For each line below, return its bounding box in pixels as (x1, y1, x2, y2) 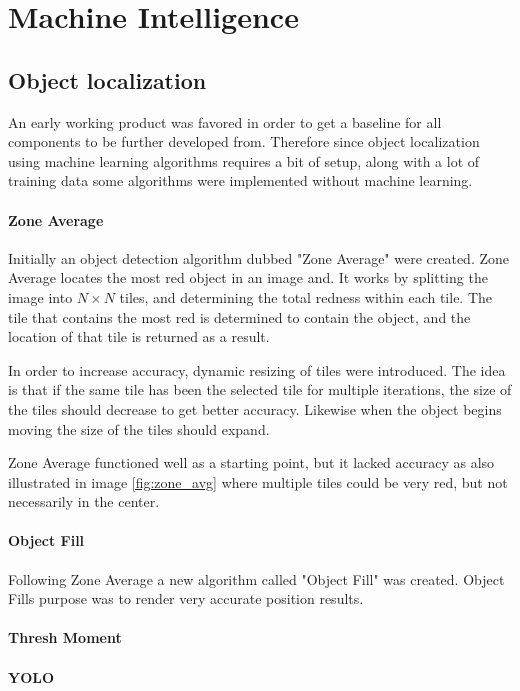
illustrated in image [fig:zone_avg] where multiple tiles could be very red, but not (8, 471, 508, 492)
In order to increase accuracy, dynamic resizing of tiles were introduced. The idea (8, 359, 506, 380)
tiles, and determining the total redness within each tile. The (119, 286, 493, 307)
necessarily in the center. (8, 491, 160, 512)
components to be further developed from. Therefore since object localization (8, 131, 480, 152)
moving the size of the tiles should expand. (8, 418, 270, 439)
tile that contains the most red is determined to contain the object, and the (8, 306, 471, 327)
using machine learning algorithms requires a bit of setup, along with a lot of (8, 150, 480, 171)
